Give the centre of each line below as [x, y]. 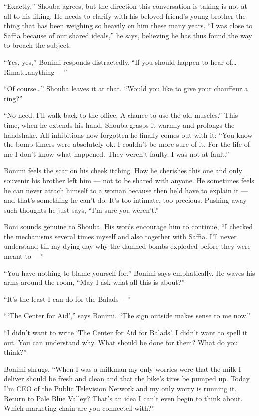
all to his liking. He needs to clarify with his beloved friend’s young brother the [125, 16]
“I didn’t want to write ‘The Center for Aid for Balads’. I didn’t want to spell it [126, 333]
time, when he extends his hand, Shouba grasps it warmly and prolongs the [119, 124]
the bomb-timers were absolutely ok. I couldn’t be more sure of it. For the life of [127, 144]
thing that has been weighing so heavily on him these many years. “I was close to [128, 26]
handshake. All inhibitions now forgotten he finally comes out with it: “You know [128, 134]
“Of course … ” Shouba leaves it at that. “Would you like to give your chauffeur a [126, 88]
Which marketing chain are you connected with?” [80, 408]
